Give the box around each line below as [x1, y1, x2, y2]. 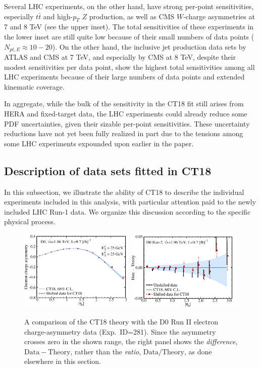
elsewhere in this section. [24, 356, 101, 366]
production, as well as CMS [89, 11, 175, 21]
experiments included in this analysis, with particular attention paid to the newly [4, 196, 256, 207]
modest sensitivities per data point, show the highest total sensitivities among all [4, 61, 255, 72]
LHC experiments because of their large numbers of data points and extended [4, 71, 245, 82]
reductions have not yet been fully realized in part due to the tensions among [4, 128, 243, 139]
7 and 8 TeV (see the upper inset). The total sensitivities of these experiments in [4, 21, 254, 32]
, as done [184, 346, 212, 356]
